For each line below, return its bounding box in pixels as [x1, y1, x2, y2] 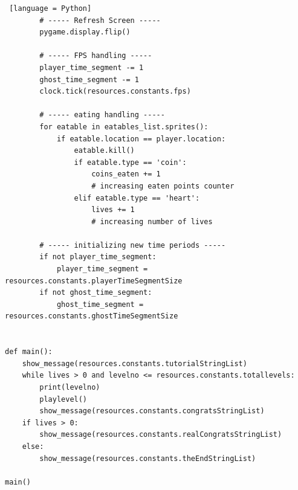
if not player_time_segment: [39, 253, 157, 262]
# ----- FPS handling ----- [39, 51, 152, 60]
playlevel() [39, 395, 88, 404]
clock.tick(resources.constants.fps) [39, 87, 191, 96]
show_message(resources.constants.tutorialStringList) [22, 359, 247, 368]
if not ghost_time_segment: [39, 288, 152, 297]
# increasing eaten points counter [91, 181, 235, 190]
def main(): [5, 347, 53, 356]
